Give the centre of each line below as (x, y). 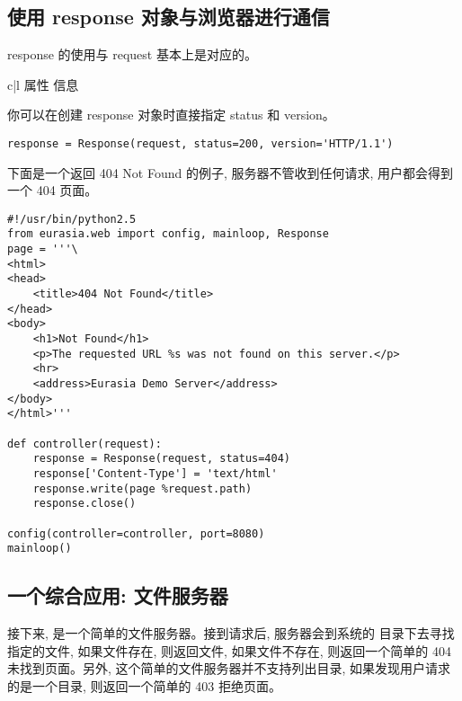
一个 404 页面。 (53, 190)
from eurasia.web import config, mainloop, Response (168, 234)
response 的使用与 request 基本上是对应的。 (132, 54)
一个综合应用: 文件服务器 (118, 595)
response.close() (84, 504)
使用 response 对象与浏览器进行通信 (169, 17)
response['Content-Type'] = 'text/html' (155, 473)
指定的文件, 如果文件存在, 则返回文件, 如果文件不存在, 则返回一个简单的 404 (229, 650)
